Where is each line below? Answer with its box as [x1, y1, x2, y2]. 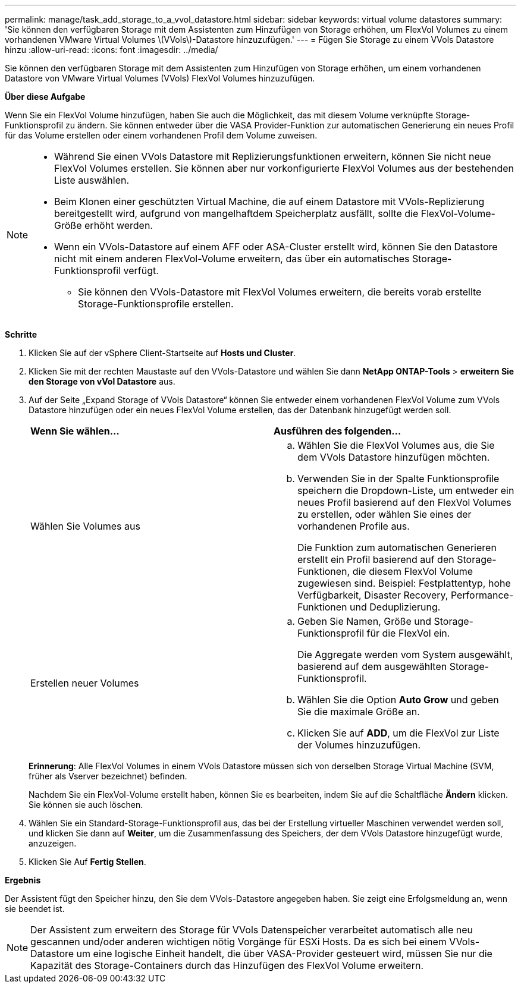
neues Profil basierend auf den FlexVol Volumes [297, 496, 511, 508]
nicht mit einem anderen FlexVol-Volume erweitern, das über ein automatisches [54, 253, 410, 265]
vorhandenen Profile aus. [297, 520, 410, 532]
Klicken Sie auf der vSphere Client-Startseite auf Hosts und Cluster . [29, 348, 296, 358]
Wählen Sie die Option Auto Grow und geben [297, 694, 499, 706]
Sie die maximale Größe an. [297, 706, 420, 718]
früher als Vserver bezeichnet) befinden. [29, 771, 187, 781]
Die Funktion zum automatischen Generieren [297, 542, 497, 553]
